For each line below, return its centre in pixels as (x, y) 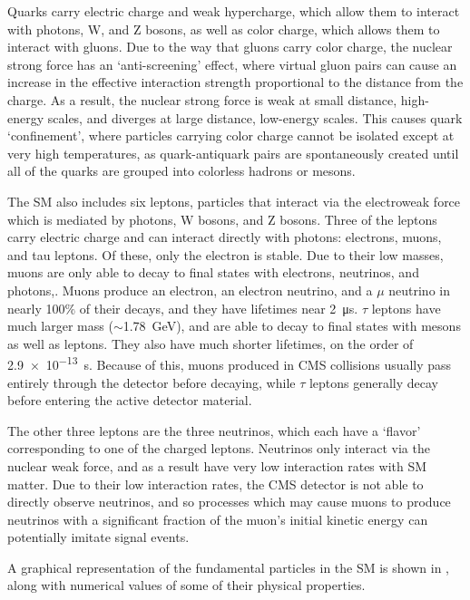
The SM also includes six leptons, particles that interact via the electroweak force (234, 201)
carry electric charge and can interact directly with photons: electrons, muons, (225, 237)
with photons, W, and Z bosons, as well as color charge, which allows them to (224, 29)
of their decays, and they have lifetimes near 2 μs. (219, 308)
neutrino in (419, 290)
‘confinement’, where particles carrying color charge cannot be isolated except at (231, 135)
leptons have (406, 308)
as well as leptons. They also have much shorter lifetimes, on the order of (211, 343)
